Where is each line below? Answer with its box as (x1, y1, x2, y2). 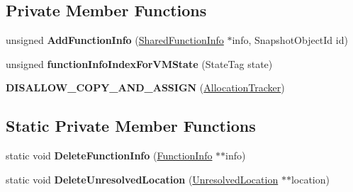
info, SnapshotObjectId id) (232, 33, 348, 47)
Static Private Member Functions (6, 115, 256, 137)
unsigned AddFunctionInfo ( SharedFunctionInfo (6, 33, 224, 47)
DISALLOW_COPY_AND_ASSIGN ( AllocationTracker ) (6, 80, 285, 95)
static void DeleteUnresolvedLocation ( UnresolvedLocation (6, 171, 279, 186)
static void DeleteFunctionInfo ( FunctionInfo (6, 148, 213, 163)
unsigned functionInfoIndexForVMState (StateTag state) (6, 56, 273, 71)
